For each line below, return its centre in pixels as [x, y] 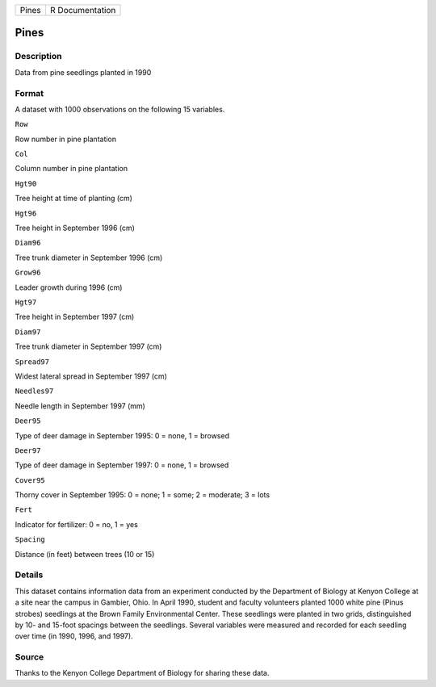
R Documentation [83, 10]
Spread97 [32, 362]
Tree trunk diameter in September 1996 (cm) [89, 258]
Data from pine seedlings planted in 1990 [83, 72]
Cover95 [30, 480]
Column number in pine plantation [71, 169]
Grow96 [28, 273]
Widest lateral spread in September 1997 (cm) [91, 376]
